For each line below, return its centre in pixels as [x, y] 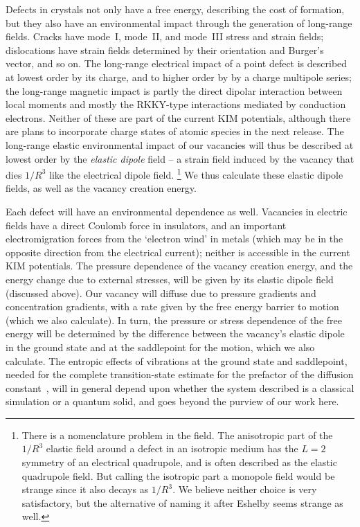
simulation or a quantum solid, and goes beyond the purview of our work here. [172, 401]
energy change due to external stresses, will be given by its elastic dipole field [170, 279]
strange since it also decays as [85, 489]
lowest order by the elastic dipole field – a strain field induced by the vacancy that [180, 158]
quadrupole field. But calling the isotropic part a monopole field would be [178, 475]
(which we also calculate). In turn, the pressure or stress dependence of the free [174, 320]
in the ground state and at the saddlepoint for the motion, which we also [160, 347]
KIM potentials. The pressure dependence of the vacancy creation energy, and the [179, 266]
